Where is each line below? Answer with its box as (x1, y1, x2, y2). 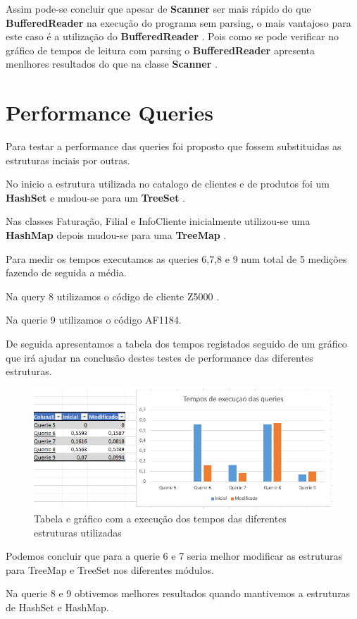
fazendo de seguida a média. (6, 265, 127, 280)
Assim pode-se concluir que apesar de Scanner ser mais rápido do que (6, 1, 311, 16)
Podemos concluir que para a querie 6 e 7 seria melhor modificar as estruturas (6, 548, 343, 563)
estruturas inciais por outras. (6, 152, 130, 167)
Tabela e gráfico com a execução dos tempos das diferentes (34, 510, 287, 525)
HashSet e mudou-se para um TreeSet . (6, 190, 185, 204)
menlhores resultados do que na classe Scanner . (6, 56, 218, 71)
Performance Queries (6, 98, 214, 127)
